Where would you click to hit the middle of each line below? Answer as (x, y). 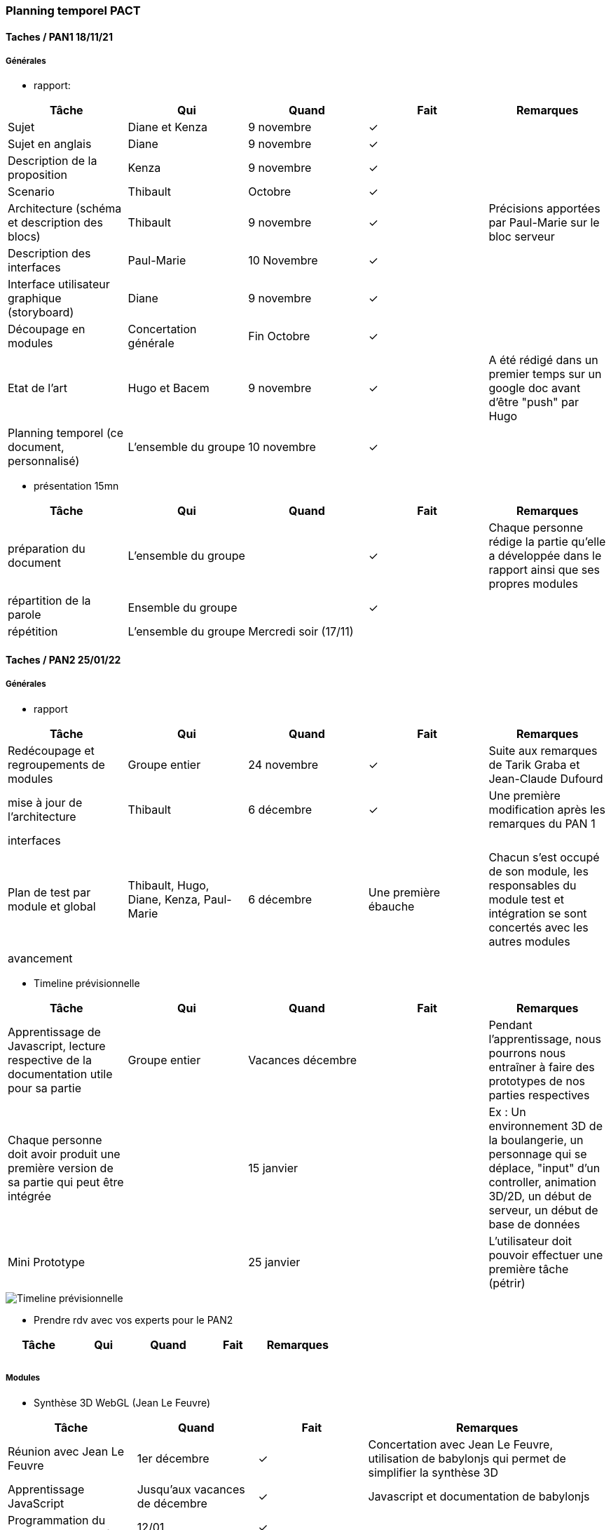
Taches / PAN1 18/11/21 (59, 36)
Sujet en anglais (50, 144)
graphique (35, 298)
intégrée (29, 1196)
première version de (61, 1168)
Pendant (510, 1025)
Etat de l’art (37, 388)
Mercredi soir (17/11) (301, 632)
